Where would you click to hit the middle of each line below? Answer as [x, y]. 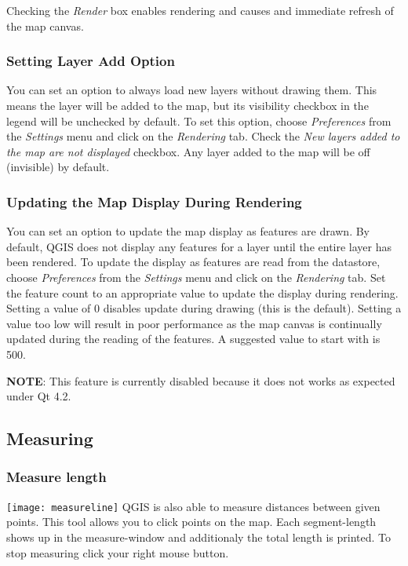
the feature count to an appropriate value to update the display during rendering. [202, 292]
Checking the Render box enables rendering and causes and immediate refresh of [200, 10]
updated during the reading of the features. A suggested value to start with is [193, 339]
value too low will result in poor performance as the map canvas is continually [194, 323]
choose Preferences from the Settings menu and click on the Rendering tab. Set [196, 277]
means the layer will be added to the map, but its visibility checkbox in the [188, 105]
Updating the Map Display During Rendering [154, 201]
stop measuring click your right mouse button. [118, 552]
